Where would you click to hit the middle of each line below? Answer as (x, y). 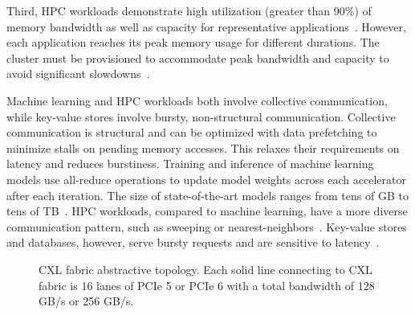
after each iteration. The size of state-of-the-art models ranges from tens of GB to (207, 195)
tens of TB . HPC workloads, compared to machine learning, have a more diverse (207, 211)
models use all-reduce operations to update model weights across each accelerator (206, 179)
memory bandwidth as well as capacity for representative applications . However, (206, 26)
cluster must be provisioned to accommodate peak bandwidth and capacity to (198, 57)
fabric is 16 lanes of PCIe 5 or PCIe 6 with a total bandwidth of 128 (207, 285)
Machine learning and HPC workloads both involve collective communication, (197, 100)
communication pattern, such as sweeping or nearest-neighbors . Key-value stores (207, 226)
